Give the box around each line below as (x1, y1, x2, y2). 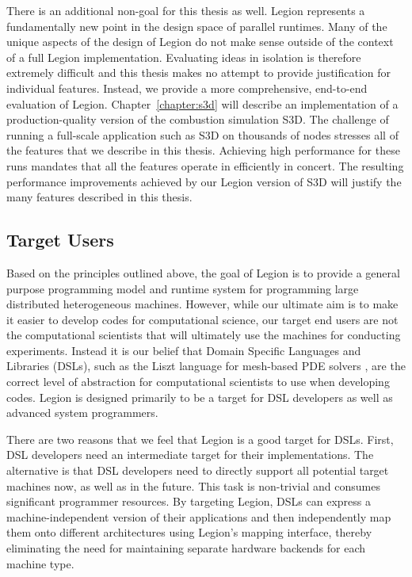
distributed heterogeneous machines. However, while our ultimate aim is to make (6, 296, 399, 312)
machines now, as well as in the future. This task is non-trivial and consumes (6, 477, 380, 494)
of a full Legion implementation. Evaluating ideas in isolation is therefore (6, 48, 361, 65)
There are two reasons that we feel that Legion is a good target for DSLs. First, (6, 430, 394, 447)
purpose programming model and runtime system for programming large (6, 280, 359, 296)
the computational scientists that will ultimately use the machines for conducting (6, 327, 401, 343)
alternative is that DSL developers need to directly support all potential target (6, 462, 389, 479)
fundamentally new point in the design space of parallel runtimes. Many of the (6, 17, 387, 34)
